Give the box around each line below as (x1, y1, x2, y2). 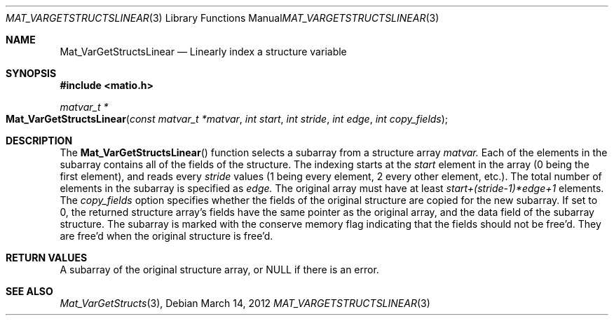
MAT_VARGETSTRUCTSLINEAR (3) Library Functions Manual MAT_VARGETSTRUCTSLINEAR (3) (6, 12, 439, 24)
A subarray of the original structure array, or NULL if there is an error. (60, 264, 379, 275)
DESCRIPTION (6, 135, 73, 146)
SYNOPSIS (6, 67, 57, 79)
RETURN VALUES (6, 252, 88, 264)
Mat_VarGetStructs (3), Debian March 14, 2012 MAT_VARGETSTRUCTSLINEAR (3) (60, 297, 430, 309)
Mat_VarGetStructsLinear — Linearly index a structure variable (60, 46, 347, 57)
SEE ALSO (6, 285, 53, 297)
